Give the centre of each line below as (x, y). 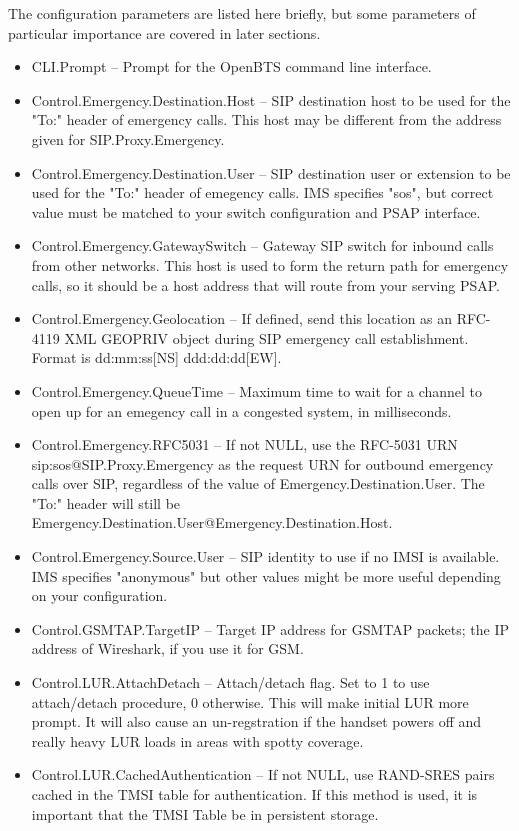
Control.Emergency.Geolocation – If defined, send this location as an (242, 318)
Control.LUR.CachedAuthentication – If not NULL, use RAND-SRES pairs (263, 774)
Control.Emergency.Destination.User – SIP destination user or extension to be (271, 172)
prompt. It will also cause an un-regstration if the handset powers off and (256, 721)
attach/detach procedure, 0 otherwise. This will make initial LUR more (250, 701)
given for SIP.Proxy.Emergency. (128, 138)
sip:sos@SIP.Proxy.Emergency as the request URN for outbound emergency (262, 463)
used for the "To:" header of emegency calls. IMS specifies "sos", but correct (262, 192)
